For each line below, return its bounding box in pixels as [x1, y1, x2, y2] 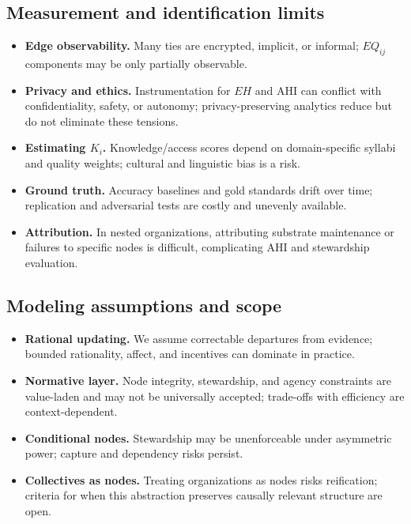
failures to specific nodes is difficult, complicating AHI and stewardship [25, 239, 370, 255]
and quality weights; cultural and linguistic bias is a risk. [25, 154, 300, 171]
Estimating [25, 139, 86, 156]
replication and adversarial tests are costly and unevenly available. [25, 197, 347, 213]
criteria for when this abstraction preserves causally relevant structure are [25, 487, 383, 503]
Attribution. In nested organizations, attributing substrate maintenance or [25, 223, 394, 239]
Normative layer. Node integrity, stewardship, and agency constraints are [25, 371, 391, 388]
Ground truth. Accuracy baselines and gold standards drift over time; [25, 181, 373, 198]
